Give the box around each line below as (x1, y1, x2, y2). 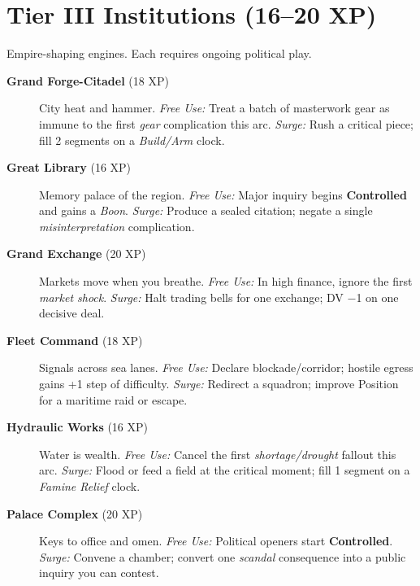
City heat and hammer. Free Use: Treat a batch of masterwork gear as (39, 99, 390, 116)
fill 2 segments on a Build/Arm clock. (39, 131, 225, 148)
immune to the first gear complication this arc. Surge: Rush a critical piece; (39, 115, 414, 132)
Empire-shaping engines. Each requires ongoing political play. (6, 45, 312, 62)
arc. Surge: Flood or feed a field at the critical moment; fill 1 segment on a (39, 461, 410, 479)
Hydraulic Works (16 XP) (6, 418, 148, 435)
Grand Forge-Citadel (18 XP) (6, 72, 169, 89)
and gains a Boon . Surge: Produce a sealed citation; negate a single (39, 202, 373, 219)
